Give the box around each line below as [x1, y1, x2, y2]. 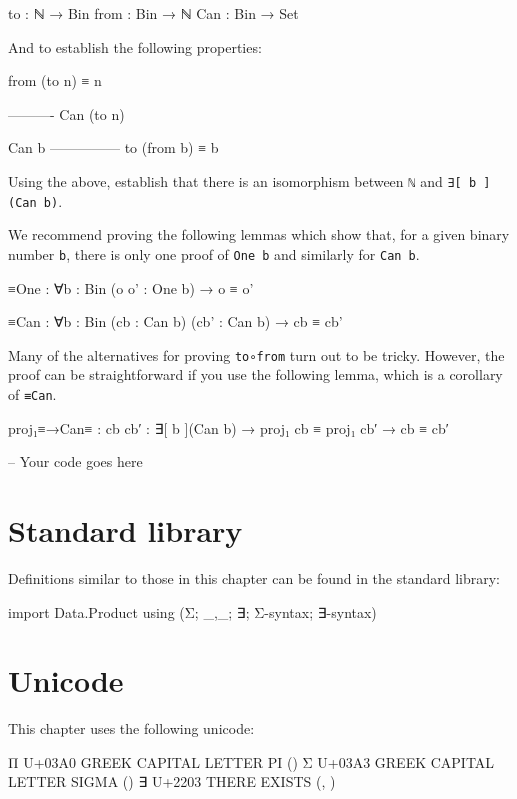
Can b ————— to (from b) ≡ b [8, 137, 219, 158]
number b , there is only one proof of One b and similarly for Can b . [8, 243, 420, 264]
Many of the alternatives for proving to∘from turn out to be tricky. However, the [8, 344, 505, 365]
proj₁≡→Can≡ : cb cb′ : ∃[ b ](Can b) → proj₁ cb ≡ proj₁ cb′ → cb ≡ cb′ [8, 417, 449, 438]
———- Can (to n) [8, 103, 125, 124]
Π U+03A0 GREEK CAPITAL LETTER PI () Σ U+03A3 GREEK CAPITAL [8, 751, 495, 772]
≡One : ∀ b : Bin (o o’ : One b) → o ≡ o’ [8, 277, 254, 298]
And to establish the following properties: [8, 36, 262, 57]
